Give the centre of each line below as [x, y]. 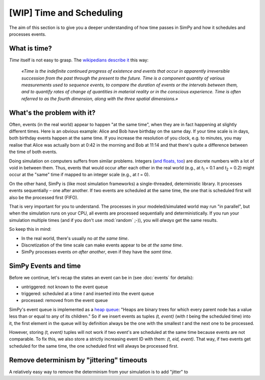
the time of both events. [33, 152]
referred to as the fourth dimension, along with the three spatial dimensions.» [100, 99]
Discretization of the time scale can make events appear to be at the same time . [102, 245]
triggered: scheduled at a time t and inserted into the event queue [88, 294]
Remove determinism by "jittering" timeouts [78, 360]
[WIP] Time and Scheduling [66, 13]
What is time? [30, 48]
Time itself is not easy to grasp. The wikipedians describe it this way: [79, 60]
